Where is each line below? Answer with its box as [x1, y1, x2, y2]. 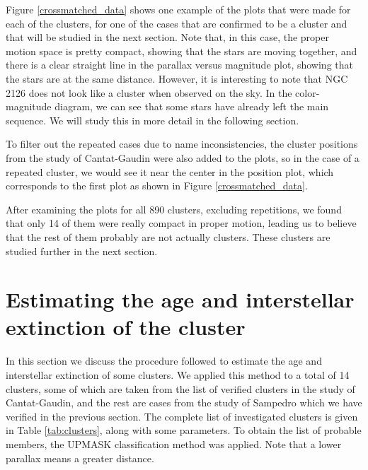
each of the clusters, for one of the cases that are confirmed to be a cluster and [6, 16, 347, 30]
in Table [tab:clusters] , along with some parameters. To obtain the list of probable [6, 423, 362, 437]
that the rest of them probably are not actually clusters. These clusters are [6, 229, 330, 244]
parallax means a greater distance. [6, 450, 154, 465]
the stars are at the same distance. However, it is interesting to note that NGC [6, 71, 348, 86]
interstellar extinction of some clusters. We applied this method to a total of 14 [6, 368, 350, 382]
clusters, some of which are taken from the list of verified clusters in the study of [6, 381, 355, 396]
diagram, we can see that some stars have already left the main [54, 99, 329, 114]
